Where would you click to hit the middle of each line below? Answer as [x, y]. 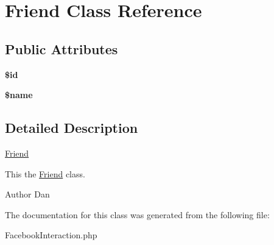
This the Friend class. [45, 173]
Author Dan [27, 194]
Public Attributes [61, 48]
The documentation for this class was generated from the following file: [137, 214]
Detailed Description [72, 128]
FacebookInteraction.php [51, 235]
